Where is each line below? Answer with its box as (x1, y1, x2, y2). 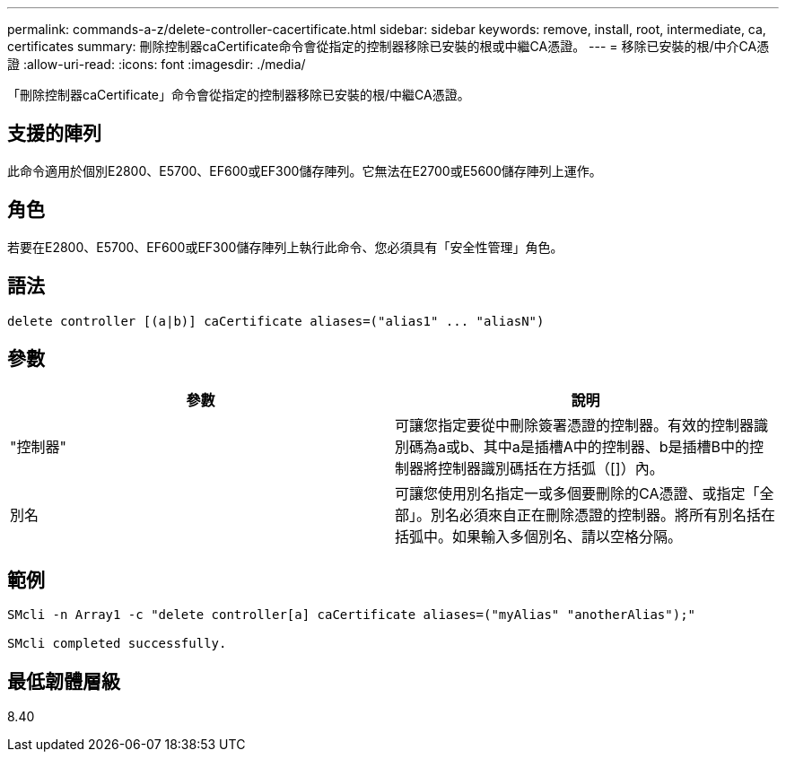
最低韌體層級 (7, 669, 120, 693)
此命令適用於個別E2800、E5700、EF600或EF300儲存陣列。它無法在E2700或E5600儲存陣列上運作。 (7, 162, 602, 179)
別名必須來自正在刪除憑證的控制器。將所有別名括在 (431, 506, 776, 525)
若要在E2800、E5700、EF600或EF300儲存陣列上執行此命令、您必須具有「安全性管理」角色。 (7, 239, 563, 255)
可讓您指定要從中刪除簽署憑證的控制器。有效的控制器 (395, 416, 755, 435)
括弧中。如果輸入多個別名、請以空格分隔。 (395, 528, 683, 546)
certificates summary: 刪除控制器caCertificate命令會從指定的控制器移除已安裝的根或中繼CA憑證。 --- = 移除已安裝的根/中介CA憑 (7, 39, 770, 54)
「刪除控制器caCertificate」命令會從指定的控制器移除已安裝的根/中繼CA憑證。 (7, 87, 470, 102)
